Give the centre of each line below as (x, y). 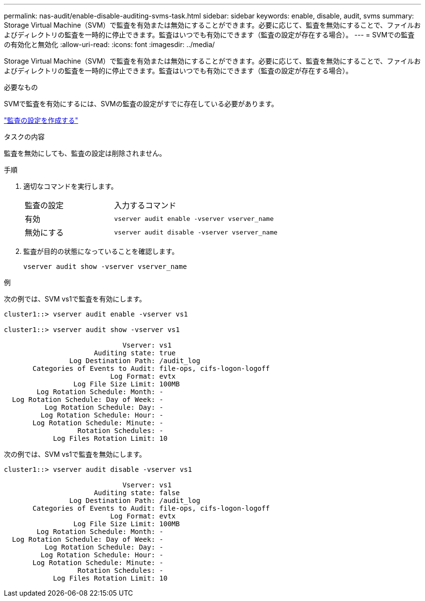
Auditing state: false (137, 493)
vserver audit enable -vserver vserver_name (194, 218)
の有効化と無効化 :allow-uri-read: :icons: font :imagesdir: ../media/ (109, 44)
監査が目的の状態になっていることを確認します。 (101, 251)
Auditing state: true (135, 353)
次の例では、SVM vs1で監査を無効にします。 (75, 454)
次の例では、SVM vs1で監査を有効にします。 (75, 299)
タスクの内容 (24, 137)
